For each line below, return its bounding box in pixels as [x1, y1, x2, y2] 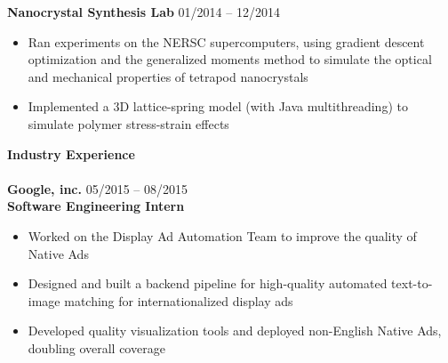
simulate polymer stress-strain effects [28, 114, 229, 133]
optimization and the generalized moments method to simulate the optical [28, 50, 432, 69]
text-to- [391, 274, 433, 293]
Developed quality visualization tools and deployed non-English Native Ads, [28, 321, 442, 340]
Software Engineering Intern [7, 197, 185, 215]
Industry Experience [7, 144, 135, 163]
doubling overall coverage [28, 338, 165, 357]
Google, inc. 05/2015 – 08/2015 [7, 179, 188, 198]
